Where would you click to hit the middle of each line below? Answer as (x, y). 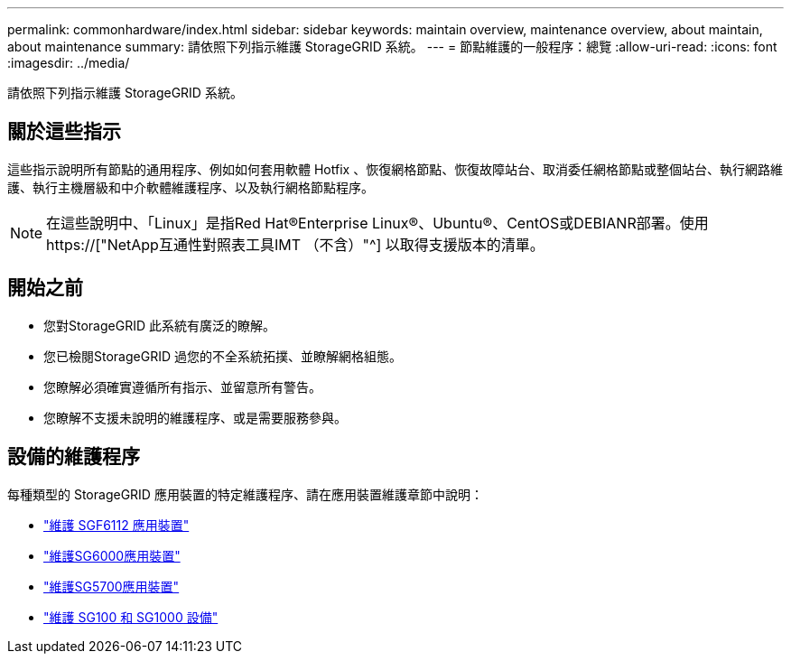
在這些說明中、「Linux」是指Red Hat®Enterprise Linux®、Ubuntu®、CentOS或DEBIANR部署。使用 (377, 223)
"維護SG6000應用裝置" (112, 555)
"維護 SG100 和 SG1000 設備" (131, 617)
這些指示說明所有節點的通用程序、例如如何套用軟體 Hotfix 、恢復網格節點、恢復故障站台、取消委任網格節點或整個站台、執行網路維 (395, 169)
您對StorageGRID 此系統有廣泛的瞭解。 (159, 325)
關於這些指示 (64, 132)
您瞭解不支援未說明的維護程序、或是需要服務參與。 (195, 417)
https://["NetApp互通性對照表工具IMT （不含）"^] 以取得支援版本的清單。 (295, 244)
